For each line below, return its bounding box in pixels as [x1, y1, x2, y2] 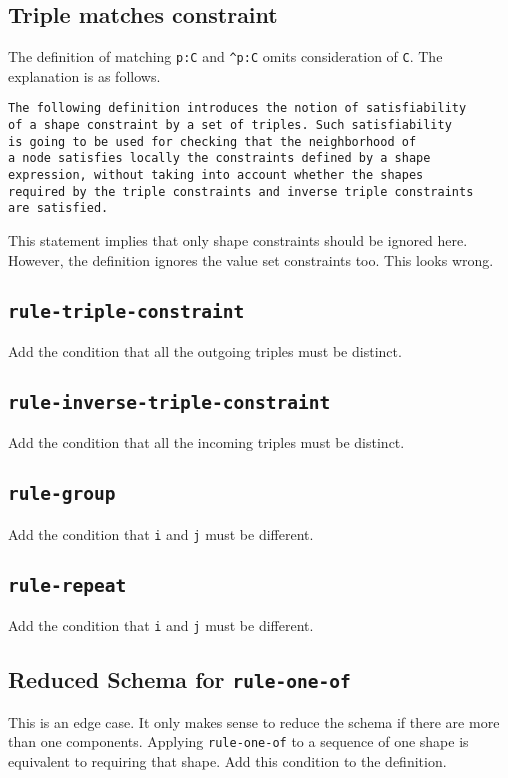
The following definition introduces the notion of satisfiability [8, 101, 467, 116]
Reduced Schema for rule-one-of [8, 664, 351, 695]
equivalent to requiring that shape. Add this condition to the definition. [8, 750, 447, 771]
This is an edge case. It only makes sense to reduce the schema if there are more [8, 711, 500, 732]
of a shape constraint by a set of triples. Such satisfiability [8, 118, 452, 133]
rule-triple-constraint [8, 300, 245, 322]
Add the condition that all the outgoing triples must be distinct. [8, 341, 402, 362]
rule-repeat [8, 574, 127, 596]
